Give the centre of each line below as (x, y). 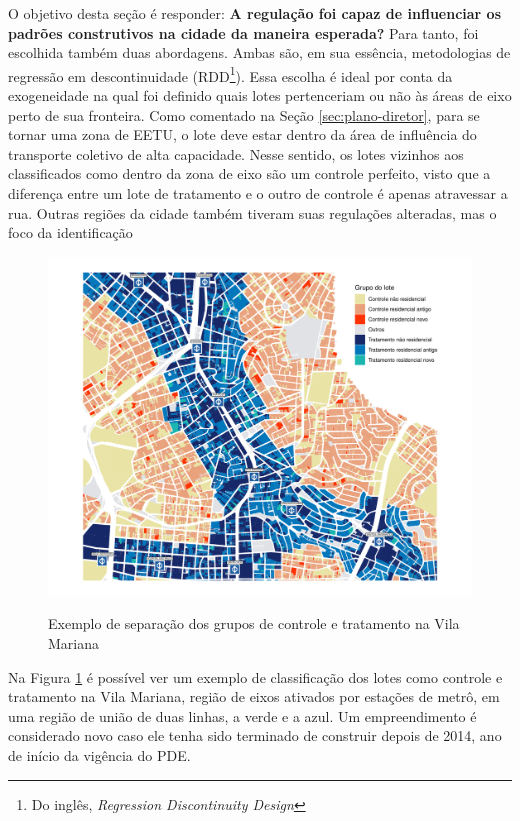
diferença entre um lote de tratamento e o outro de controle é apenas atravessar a (258, 193)
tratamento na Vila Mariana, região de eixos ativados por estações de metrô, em (254, 696)
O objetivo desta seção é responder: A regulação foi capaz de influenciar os (255, 13)
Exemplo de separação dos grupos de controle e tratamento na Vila (254, 623)
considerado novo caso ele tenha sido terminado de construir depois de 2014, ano (255, 735)
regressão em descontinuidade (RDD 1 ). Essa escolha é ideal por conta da (230, 74)
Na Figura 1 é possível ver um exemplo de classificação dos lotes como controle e (255, 676)
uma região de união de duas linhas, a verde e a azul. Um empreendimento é (242, 715)
